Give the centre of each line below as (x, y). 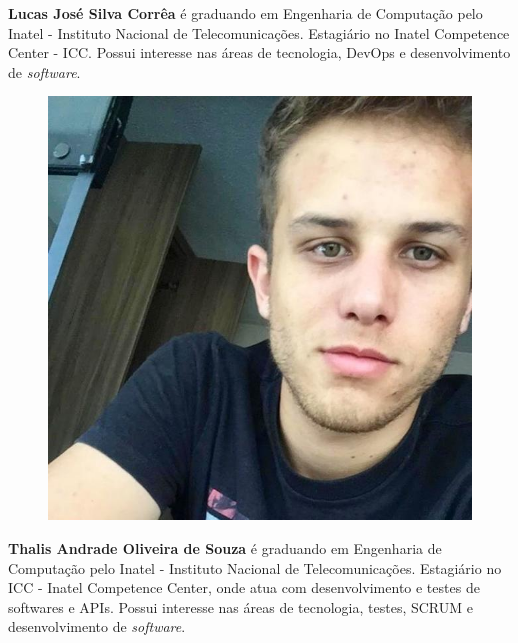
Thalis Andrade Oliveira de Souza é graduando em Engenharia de (225, 547)
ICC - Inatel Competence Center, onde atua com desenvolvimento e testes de (244, 587)
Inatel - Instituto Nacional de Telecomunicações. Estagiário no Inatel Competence (259, 32)
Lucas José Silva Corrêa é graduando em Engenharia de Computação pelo (245, 13)
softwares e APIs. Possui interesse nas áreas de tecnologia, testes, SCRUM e (240, 606)
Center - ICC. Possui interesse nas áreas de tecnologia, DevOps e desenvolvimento (259, 52)
